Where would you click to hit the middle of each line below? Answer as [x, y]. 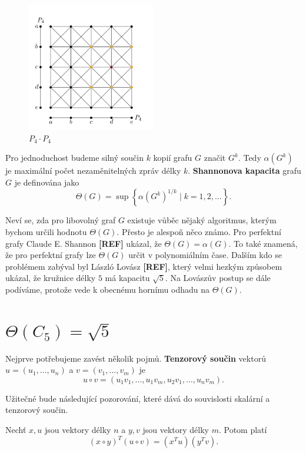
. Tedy [250, 158]
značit [215, 158]
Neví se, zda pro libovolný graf [61, 220]
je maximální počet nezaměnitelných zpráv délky [93, 171]
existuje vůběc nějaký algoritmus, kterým [202, 220]
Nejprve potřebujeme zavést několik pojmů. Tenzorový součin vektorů [136, 358]
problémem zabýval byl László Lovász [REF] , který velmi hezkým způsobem [144, 266]
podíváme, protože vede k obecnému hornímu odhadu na [107, 289]
